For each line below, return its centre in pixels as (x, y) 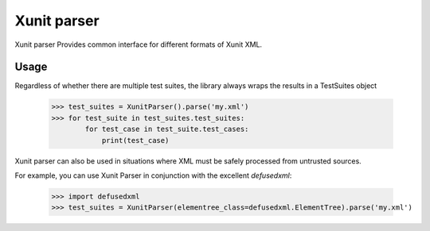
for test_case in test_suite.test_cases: (167, 129)
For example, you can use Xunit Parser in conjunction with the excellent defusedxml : (153, 175)
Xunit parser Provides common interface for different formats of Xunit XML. (139, 44)
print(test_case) (135, 140)
